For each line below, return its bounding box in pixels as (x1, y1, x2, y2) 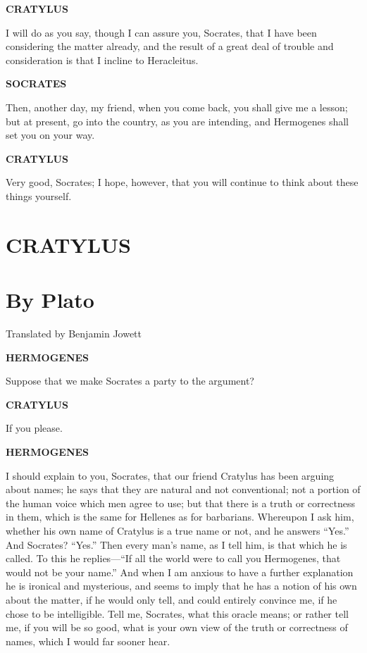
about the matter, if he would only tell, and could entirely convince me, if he (6, 592, 337, 607)
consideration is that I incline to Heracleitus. (6, 52, 199, 67)
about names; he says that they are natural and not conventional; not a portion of (6, 482, 361, 497)
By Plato (6, 285, 94, 314)
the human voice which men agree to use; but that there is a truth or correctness (6, 495, 355, 510)
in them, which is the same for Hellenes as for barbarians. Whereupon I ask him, (6, 509, 354, 524)
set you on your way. (6, 128, 95, 142)
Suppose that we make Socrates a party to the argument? (6, 373, 254, 388)
